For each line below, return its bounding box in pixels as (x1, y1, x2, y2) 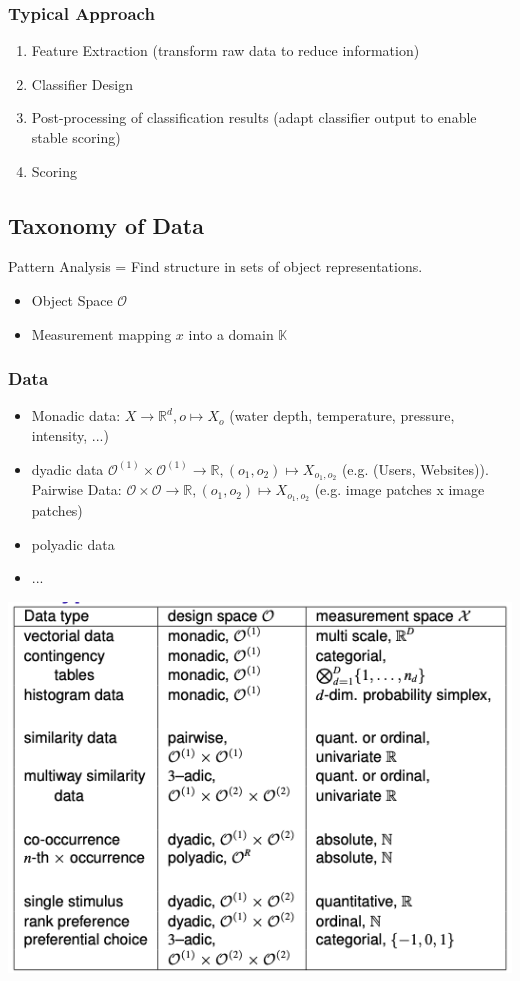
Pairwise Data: (31, 479, 122, 500)
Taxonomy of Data (8, 209, 204, 240)
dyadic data (31, 458, 104, 479)
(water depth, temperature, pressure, (229, 405, 455, 426)
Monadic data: (31, 405, 121, 426)
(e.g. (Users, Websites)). (341, 458, 489, 479)
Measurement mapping (31, 323, 172, 344)
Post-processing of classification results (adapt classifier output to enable (31, 107, 477, 128)
